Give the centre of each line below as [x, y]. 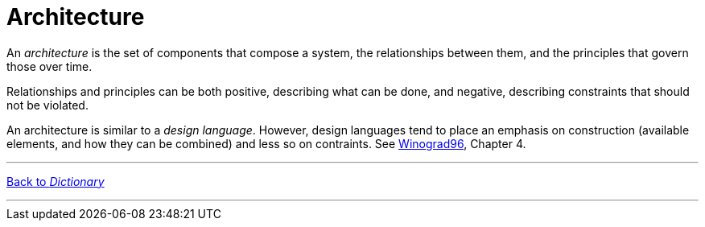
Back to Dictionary [56, 181]
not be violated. [47, 105]
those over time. [49, 66]
